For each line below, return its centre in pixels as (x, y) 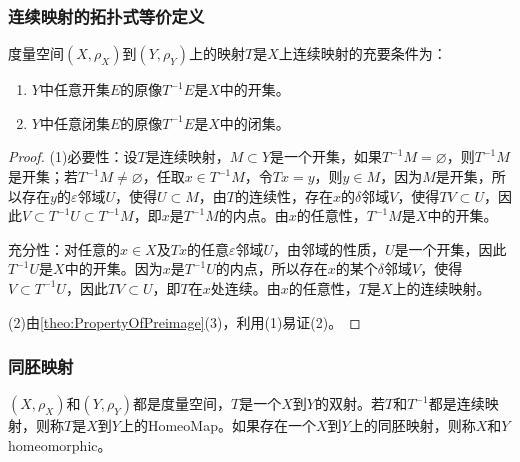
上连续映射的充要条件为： (362, 53)
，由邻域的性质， (329, 248)
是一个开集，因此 (450, 248)
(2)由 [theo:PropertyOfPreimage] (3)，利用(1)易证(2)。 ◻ (184, 321)
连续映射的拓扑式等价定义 (106, 15)
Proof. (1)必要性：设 (73, 156)
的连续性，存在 (283, 195)
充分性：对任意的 (64, 248)
